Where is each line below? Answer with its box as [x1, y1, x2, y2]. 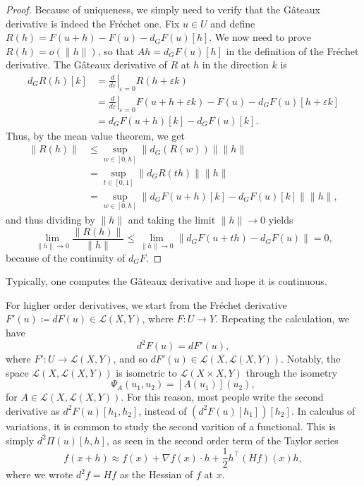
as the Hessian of [119, 467, 193, 482]
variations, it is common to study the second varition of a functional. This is [6, 418, 336, 433]
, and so [113, 351, 147, 366]
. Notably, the [281, 351, 341, 366]
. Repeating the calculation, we [215, 311, 350, 326]
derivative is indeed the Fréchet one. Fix [6, 16, 180, 30]
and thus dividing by [6, 212, 95, 226]
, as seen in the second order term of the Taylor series [106, 432, 339, 447]
